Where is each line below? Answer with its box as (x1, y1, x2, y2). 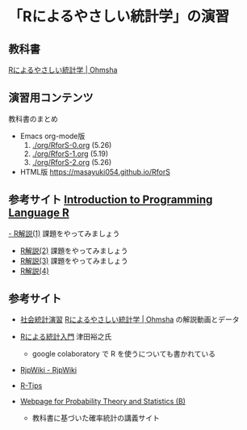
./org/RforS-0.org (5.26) (31, 140, 112, 150)
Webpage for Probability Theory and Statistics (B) (19, 397, 186, 407)
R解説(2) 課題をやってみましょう (19, 246, 128, 255)
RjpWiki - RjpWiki (19, 365, 77, 375)
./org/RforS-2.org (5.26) (31, 157, 112, 167)
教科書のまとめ (8, 114, 58, 124)
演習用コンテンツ (8, 91, 94, 105)
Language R (8, 206, 70, 220)
